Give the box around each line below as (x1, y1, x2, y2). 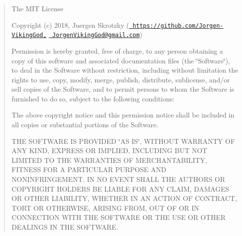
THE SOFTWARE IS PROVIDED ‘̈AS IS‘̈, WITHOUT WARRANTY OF (11, 136, 235, 146)
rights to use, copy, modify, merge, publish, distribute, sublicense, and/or (11, 74, 230, 84)
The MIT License (11, 3, 63, 13)
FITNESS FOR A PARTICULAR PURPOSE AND (11, 164, 166, 175)
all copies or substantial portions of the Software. (11, 119, 159, 130)
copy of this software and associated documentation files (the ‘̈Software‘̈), (11, 55, 230, 65)
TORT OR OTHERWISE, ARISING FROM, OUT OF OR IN (11, 202, 200, 213)
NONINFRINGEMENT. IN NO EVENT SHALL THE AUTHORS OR (11, 174, 225, 184)
